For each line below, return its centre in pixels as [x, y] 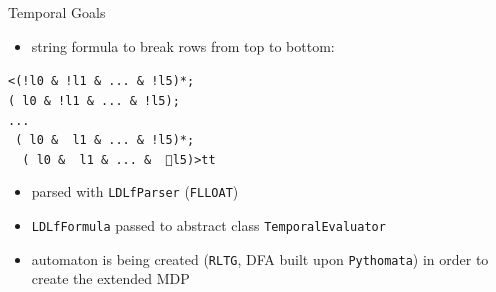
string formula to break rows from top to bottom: [183, 45]
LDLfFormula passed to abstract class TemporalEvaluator [208, 225]
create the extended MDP [110, 278]
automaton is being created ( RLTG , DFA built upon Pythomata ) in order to [260, 258]
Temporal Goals [57, 12]
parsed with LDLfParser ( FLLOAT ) [135, 191]
